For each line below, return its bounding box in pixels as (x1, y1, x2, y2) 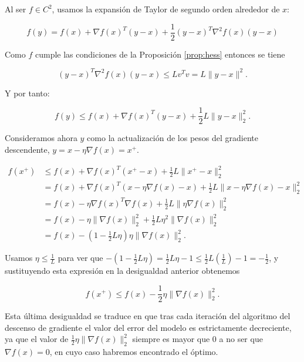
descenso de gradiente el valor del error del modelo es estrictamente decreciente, (5, 321, 292, 333)
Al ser (5, 3, 26, 15)
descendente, (5, 143, 50, 155)
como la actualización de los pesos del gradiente (87, 132, 258, 144)
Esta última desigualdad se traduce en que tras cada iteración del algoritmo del (5, 310, 291, 322)
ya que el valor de (5, 333, 69, 345)
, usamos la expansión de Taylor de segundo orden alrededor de (52, 3, 280, 15)
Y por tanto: (5, 86, 50, 99)
